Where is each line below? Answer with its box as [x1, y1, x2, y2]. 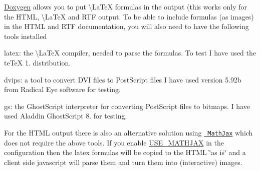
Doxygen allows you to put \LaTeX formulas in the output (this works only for [4, 1, 247, 11]
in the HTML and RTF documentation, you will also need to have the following [4, 21, 249, 31]
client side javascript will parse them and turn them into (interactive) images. [4, 156, 242, 167]
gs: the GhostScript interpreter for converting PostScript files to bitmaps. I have [4, 100, 250, 111]
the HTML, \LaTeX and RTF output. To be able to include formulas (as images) [4, 11, 254, 21]
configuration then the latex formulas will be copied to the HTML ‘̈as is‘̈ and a [4, 147, 246, 157]
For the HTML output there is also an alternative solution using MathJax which [4, 127, 253, 137]
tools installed [4, 30, 47, 41]
